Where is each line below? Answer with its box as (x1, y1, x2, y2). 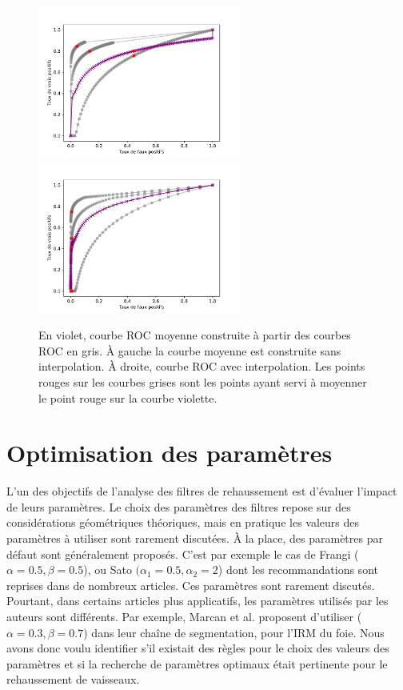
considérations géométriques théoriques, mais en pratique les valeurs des (6, 514, 359, 531)
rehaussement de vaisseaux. (6, 671, 140, 688)
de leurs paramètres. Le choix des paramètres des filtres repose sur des (6, 498, 351, 515)
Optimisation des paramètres (6, 436, 333, 469)
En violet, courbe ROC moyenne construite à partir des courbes (38, 327, 351, 343)
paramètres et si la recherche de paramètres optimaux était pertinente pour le (6, 655, 388, 672)
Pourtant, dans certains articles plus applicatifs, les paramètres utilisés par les (6, 592, 389, 609)
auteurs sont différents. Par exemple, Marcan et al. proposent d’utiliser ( (6, 608, 362, 624)
